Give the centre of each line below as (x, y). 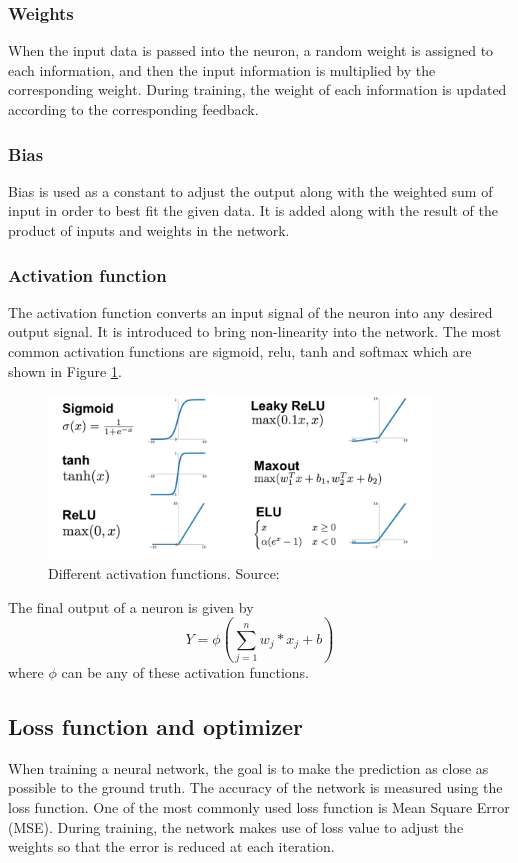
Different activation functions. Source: (164, 573)
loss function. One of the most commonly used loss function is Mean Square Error (259, 806)
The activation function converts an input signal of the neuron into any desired (250, 311)
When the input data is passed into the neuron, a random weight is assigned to (251, 50)
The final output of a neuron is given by (131, 606)
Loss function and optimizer (156, 725)
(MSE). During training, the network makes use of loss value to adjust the (236, 826)
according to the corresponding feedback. (133, 109)
